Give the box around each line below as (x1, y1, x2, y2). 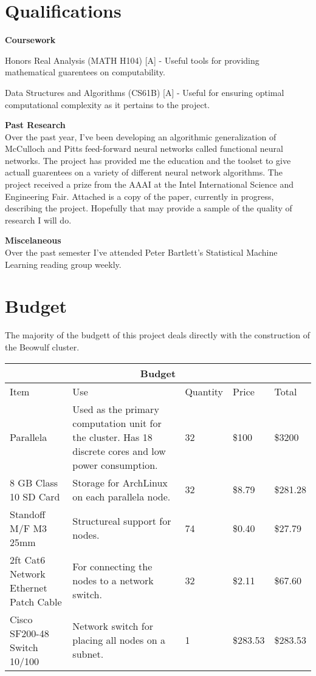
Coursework (5, 33, 56, 46)
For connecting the (72, 559, 153, 574)
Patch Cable (10, 594, 62, 609)
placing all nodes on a (72, 633, 165, 647)
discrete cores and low (72, 443, 166, 458)
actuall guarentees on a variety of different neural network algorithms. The (5, 166, 283, 179)
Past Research (5, 118, 66, 131)
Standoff (10, 507, 46, 521)
